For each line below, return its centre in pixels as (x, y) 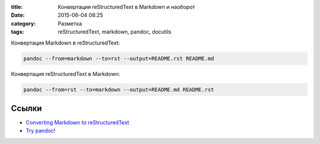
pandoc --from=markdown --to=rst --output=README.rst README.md (119, 58)
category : (23, 23)
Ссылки (26, 108)
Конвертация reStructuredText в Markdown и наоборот (127, 7)
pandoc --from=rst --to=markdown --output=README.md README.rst (119, 89)
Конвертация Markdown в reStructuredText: (65, 43)
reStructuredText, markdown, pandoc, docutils (115, 32)
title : (17, 7)
